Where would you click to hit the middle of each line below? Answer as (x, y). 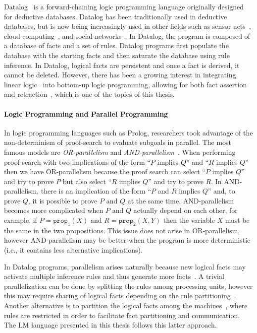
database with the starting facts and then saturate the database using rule (117, 55)
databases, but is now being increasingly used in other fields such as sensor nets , (128, 26)
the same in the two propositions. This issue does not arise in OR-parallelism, (122, 230)
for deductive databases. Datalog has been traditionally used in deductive (116, 16)
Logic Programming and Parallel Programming (86, 113)
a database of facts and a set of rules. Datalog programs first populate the (116, 45)
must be (237, 220)
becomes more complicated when (54, 210)
